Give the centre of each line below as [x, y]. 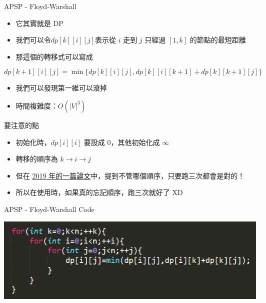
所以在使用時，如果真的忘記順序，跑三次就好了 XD [99, 192]
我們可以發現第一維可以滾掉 [61, 88]
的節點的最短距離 [218, 40]
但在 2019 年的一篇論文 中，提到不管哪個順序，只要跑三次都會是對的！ [130, 175]
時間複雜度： [37, 105]
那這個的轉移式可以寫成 [54, 56]
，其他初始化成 [135, 142]
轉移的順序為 [37, 159]
